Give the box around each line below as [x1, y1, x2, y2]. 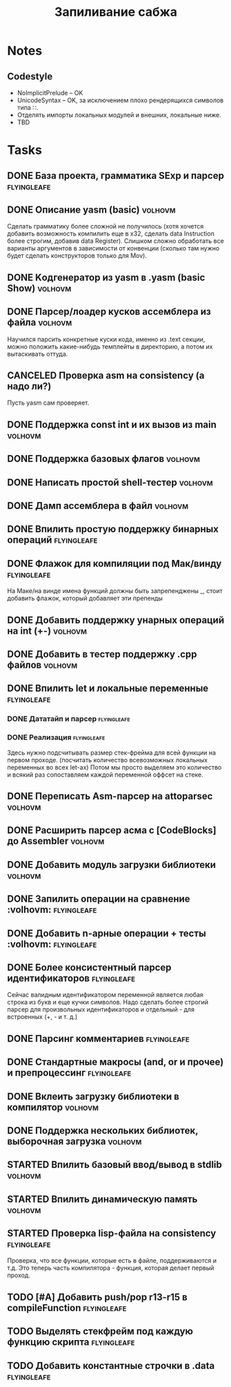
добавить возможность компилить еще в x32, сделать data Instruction [7, 229, 215, 238]
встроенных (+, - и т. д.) [7, 1013, 78, 1021]
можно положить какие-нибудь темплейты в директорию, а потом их [7, 342, 213, 351]
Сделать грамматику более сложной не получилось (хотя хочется [7, 222, 204, 231]
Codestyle [7, 70, 53, 82]
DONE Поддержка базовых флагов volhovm [7, 453, 200, 465]
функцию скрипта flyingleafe [7, 1337, 135, 1348]
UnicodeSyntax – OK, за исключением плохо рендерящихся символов [17, 96, 224, 104]
